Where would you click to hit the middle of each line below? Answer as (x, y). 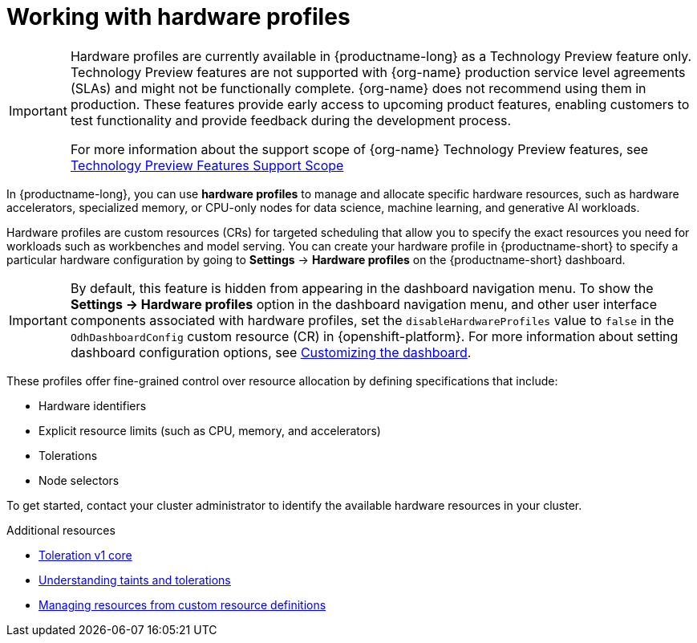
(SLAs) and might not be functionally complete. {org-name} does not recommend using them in (358, 88)
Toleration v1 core (85, 555)
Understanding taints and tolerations (135, 580)
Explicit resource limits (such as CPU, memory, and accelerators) (210, 430)
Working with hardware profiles (178, 17)
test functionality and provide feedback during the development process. (291, 120)
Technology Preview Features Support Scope (207, 165)
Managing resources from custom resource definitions (182, 604)
